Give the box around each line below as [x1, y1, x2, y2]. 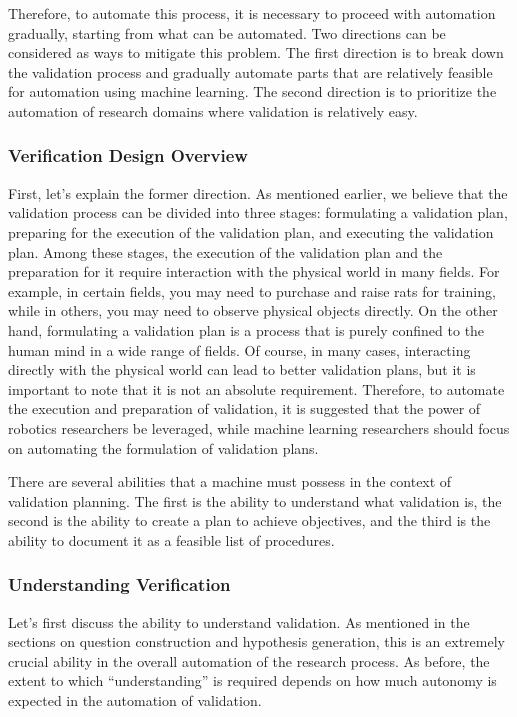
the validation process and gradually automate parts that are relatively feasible [8, 61, 493, 82]
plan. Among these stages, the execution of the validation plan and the [8, 241, 443, 262]
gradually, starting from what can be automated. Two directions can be [8, 22, 446, 43]
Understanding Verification [8, 572, 231, 597]
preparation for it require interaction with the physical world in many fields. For [8, 261, 500, 282]
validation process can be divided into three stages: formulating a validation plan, [8, 202, 508, 223]
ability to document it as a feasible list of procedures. [8, 529, 335, 550]
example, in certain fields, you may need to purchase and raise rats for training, [8, 280, 496, 301]
